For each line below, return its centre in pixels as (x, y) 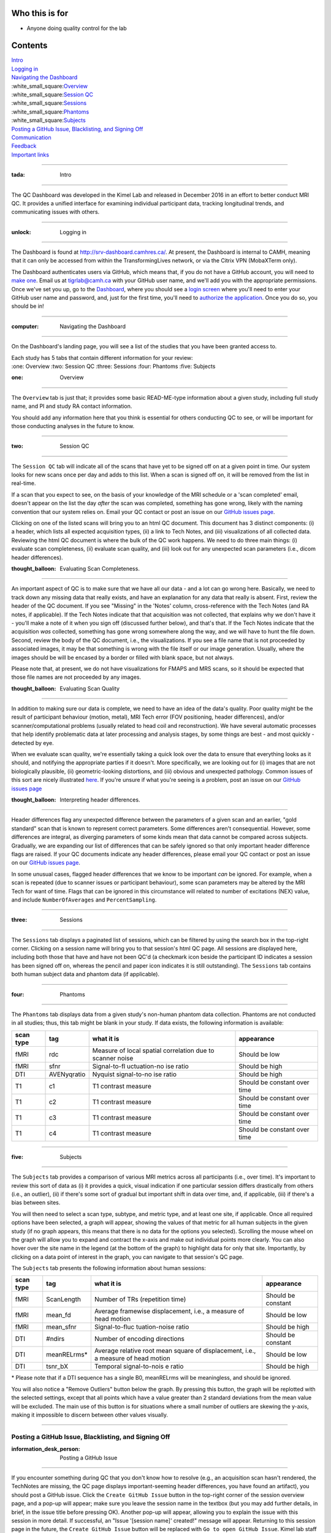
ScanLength (63, 1299)
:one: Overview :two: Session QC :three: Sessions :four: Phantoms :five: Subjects (113, 366)
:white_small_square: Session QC (52, 94)
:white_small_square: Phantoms (50, 112)
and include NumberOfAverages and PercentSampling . (84, 900)
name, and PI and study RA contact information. (72, 406)
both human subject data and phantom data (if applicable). (85, 974)
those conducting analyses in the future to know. (73, 426)
